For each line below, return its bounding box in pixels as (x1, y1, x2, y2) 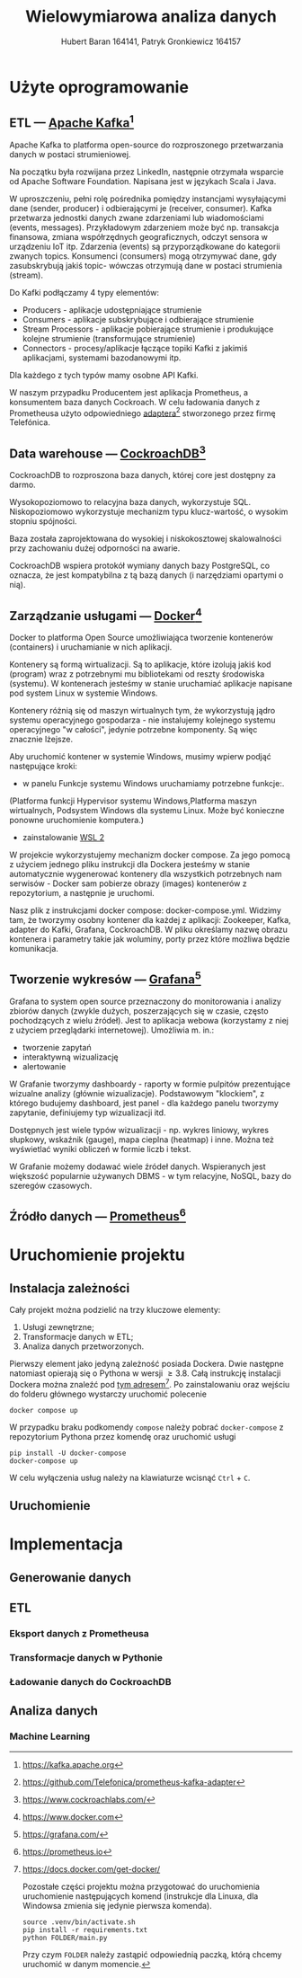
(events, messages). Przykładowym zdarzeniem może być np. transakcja (9, 222, 280, 233)
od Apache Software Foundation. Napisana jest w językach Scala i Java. (9, 175, 277, 186)
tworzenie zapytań (22, 1042, 92, 1052)
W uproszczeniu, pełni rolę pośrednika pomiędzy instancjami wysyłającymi (9, 193, 287, 204)
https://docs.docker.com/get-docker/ (22, 1863, 161, 1875)
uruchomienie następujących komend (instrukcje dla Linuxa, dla (22, 1890, 259, 1902)
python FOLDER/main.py (22, 1933, 108, 1942)
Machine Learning (9, 1730, 91, 1743)
